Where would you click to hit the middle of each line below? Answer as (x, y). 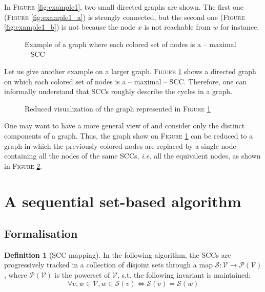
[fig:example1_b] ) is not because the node (70, 27)
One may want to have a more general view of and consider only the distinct (125, 126)
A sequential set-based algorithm (123, 201)
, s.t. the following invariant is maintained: (184, 275)
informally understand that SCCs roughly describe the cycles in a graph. (118, 91)
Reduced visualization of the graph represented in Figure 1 (118, 108)
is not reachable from (177, 27)
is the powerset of (82, 275)
